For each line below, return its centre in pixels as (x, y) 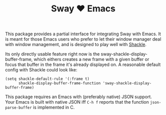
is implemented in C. (54, 108)
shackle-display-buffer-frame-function (59, 83)
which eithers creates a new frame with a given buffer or (92, 59)
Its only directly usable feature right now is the (53, 54)
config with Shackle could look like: (41, 70)
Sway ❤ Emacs (83, 9)
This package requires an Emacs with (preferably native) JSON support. (79, 97)
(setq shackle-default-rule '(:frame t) (48, 79)
